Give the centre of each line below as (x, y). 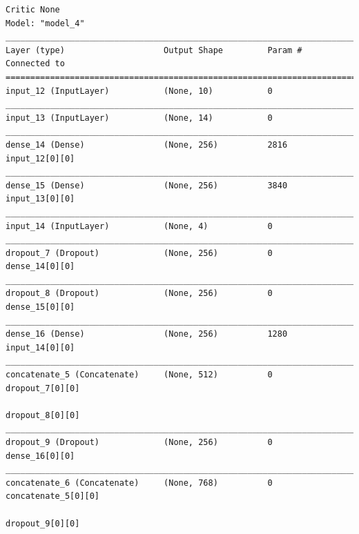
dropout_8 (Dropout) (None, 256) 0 (139, 294)
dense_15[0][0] (40, 307)
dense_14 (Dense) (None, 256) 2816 (147, 145)
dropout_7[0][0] (43, 388)
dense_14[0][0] (40, 267)
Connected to (35, 64)
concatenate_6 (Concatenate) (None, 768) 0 (139, 483)
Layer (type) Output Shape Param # (154, 50)
